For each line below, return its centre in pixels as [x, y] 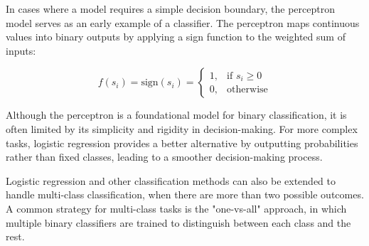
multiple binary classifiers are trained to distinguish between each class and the [178, 222]
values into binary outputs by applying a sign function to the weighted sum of [176, 37]
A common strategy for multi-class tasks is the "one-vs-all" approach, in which [176, 208]
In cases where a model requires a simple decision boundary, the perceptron [170, 9]
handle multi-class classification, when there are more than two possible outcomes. [185, 194]
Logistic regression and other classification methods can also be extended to [171, 180]
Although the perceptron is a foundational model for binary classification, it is [176, 115]
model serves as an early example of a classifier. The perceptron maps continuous [183, 22]
